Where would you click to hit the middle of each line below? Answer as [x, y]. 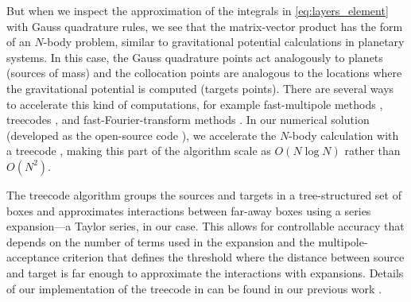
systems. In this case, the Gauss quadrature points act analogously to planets [195, 57]
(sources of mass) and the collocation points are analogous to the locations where [204, 73]
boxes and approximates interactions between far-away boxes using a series [189, 210]
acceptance [33, 257]
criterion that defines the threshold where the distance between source [233, 257]
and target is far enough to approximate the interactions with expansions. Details [205, 272]
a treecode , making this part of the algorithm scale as [139, 151]
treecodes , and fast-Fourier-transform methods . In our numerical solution [188, 120]
